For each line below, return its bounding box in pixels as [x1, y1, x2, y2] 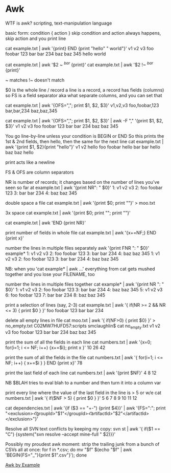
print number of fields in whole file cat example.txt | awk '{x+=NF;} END [5, 229, 157, 235]
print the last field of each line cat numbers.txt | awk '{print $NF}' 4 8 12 [5, 370, 157, 376]
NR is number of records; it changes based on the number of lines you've [5, 179, 160, 185]
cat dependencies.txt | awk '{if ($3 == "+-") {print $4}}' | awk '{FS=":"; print [5, 405, 166, 411]
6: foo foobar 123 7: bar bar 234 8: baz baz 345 [5, 292, 106, 298]
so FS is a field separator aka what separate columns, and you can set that [5, 92, 162, 98]
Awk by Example [5, 462, 40, 468]
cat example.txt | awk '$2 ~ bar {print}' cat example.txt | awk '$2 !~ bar [5, 60, 154, 68]
